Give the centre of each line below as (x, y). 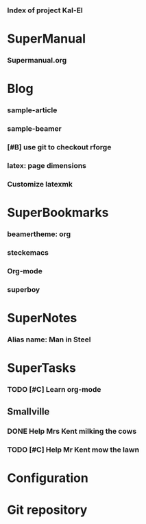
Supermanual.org (37, 61)
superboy (24, 289)
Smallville (28, 412)
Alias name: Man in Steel (49, 339)
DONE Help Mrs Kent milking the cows (72, 431)
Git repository (47, 510)
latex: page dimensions (47, 165)
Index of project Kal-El (45, 10)
